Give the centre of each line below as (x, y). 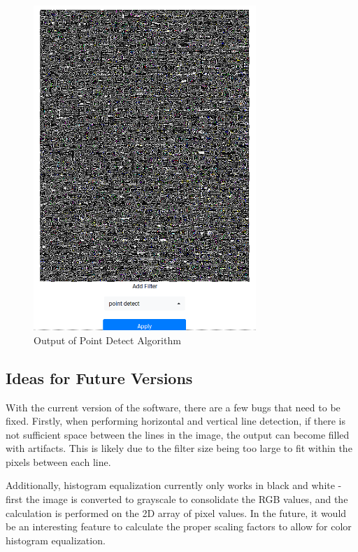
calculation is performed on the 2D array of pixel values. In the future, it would (176, 512)
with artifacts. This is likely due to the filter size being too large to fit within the (179, 448)
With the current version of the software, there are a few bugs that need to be (173, 407)
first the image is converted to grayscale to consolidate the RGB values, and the (177, 499)
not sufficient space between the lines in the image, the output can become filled (178, 434)
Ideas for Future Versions (99, 377)
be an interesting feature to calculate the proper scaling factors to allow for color (179, 526)
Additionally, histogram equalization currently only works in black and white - (174, 485)
